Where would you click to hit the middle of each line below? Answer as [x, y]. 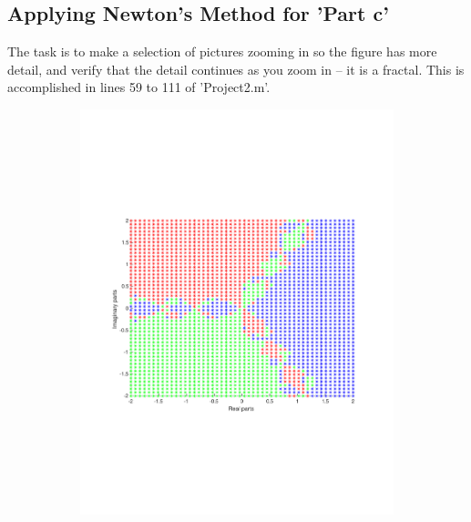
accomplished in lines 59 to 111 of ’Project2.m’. [139, 87]
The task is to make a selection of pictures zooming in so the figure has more [222, 51]
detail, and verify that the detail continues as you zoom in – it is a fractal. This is [236, 69]
